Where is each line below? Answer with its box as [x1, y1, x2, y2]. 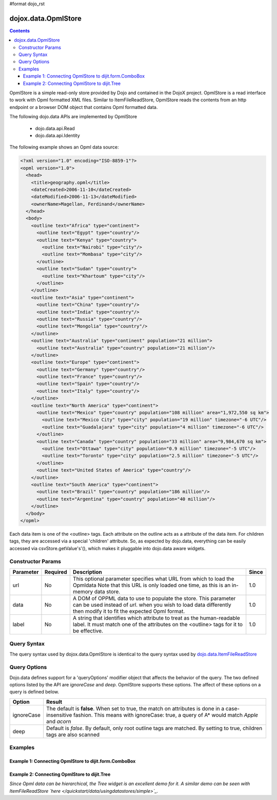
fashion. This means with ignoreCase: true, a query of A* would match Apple [73, 711, 259, 718]
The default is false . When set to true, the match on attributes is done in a [46, 705, 225, 712]
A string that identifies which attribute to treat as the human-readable [72, 614, 241, 622]
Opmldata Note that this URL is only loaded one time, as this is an [72, 581, 231, 589]
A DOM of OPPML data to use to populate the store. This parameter [72, 594, 236, 602]
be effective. [72, 627, 104, 634]
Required [44, 568, 68, 575]
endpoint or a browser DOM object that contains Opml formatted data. [9, 104, 158, 110]
